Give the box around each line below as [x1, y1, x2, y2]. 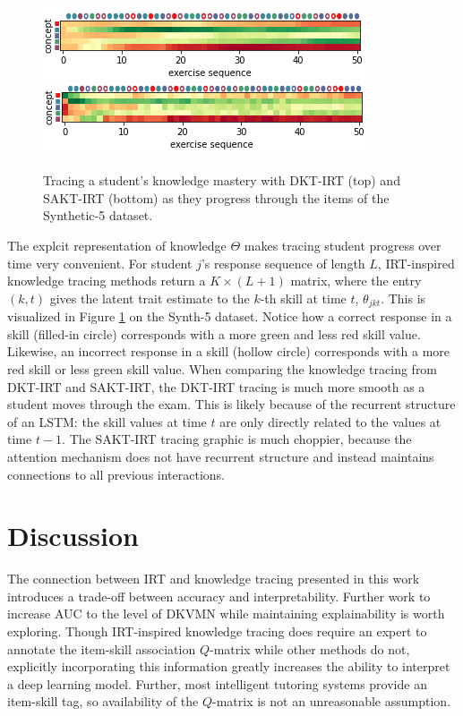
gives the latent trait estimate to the [49, 288, 250, 307]
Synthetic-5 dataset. [43, 206, 153, 225]
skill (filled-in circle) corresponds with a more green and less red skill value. [7, 324, 421, 343]
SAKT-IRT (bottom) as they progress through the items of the [43, 188, 390, 207]
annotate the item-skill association [7, 639, 196, 658]
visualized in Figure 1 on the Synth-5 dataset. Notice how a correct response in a [7, 307, 452, 326]
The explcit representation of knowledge [7, 235, 227, 254]
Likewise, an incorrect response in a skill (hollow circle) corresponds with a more [7, 342, 450, 361]
